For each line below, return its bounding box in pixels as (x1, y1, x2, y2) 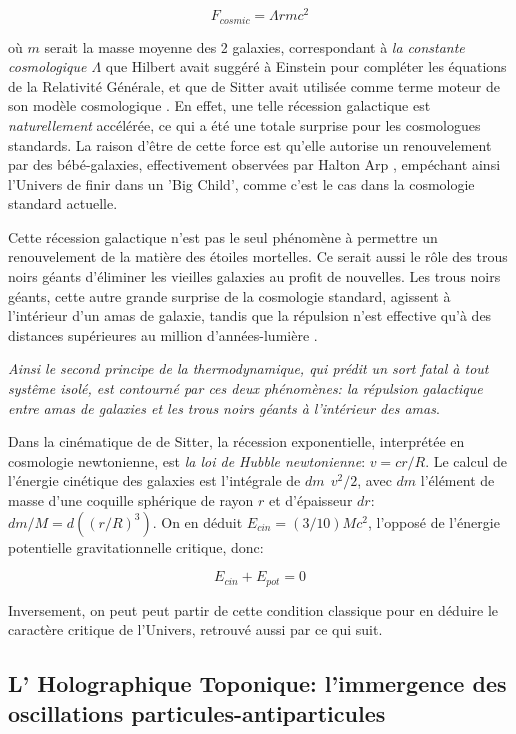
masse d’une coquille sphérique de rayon (8, 490, 254, 510)
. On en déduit (152, 511, 243, 532)
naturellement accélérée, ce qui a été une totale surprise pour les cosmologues (8, 114, 481, 135)
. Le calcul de (425, 450, 508, 471)
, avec (357, 470, 392, 491)
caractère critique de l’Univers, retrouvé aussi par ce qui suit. (8, 619, 383, 640)
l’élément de (420, 470, 495, 491)
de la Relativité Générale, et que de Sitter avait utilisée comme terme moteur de (8, 75, 501, 96)
